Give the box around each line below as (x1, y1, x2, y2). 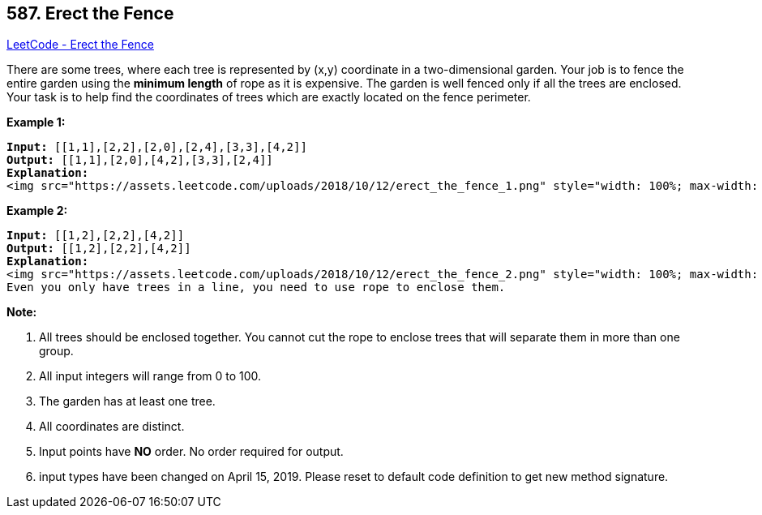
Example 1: (6, 115, 66, 130)
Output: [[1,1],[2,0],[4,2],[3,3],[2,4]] (6, 153, 273, 167)
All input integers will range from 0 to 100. (39, 369, 262, 384)
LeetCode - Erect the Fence (6, 37, 154, 52)
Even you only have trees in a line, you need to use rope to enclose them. (6, 281, 506, 294)
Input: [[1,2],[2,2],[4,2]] (6, 229, 185, 242)
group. (39, 344, 74, 358)
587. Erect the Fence (6, 3, 174, 24)
